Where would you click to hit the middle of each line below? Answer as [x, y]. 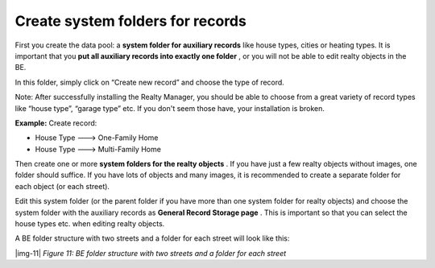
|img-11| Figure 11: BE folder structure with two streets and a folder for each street [151, 253]
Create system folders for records [131, 21]
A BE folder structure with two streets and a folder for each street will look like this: [152, 238]
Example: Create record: [56, 123]
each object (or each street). [62, 186]
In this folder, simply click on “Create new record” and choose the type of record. [150, 82]
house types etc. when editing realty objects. [90, 224]
